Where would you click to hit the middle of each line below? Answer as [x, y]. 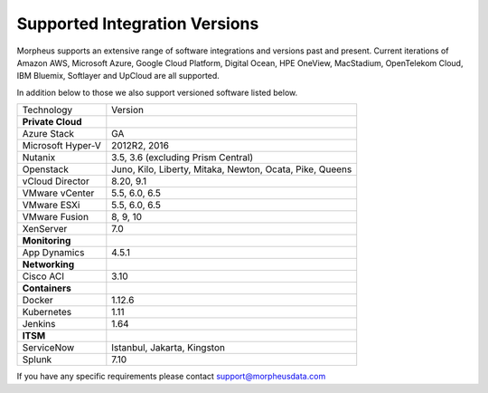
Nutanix [39, 158]
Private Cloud [52, 122]
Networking [48, 264]
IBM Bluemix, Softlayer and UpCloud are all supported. [118, 76]
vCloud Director [56, 181]
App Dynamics [53, 253]
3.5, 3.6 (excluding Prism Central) [183, 158]
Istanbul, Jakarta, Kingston [169, 348]
